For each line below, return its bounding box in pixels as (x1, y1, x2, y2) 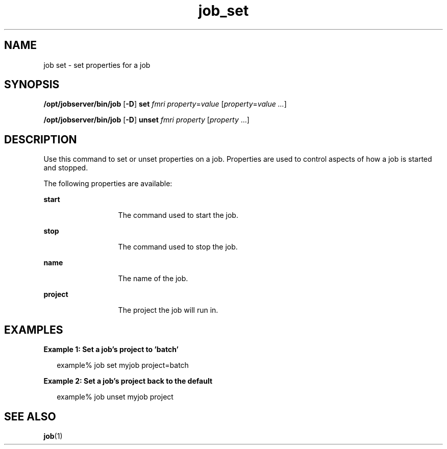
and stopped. (43, 163, 88, 172)
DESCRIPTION (4, 133, 77, 146)
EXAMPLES (4, 323, 63, 336)
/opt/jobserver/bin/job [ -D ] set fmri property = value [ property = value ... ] (43, 99, 287, 109)
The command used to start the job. (118, 211, 238, 220)
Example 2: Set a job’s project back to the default (43, 377, 213, 386)
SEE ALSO (4, 410, 56, 423)
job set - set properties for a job (43, 60, 151, 69)
